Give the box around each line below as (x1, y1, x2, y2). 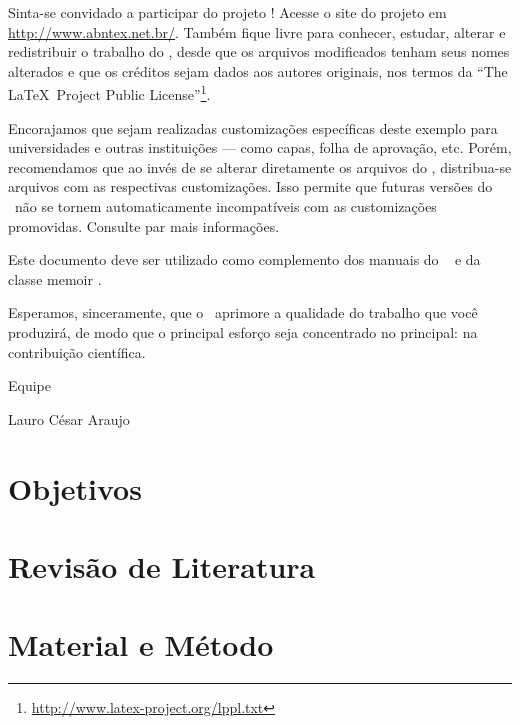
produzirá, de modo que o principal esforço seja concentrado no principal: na (8, 321, 478, 342)
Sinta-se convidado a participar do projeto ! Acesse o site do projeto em (8, 2, 447, 22)
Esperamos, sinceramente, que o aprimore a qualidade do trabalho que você (8, 302, 478, 323)
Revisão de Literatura (8, 545, 316, 586)
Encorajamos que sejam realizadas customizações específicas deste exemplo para (8, 117, 498, 138)
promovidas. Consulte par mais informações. (8, 215, 280, 236)
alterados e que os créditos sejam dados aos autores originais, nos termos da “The (8, 60, 508, 81)
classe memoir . (8, 268, 102, 289)
